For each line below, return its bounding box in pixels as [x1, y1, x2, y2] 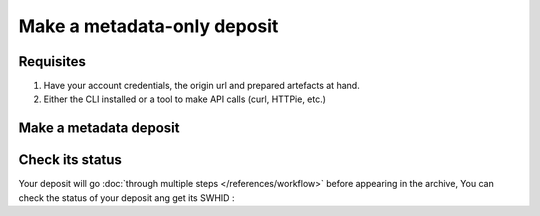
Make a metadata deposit [18, 120, 180, 137]
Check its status [18, 151, 122, 169]
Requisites [18, 53, 87, 70]
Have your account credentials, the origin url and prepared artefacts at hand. [43, 80, 360, 92]
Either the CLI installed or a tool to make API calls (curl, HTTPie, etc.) [43, 93, 327, 105]
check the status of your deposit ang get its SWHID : [18, 191, 235, 204]
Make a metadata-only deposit [18, 15, 279, 37]
